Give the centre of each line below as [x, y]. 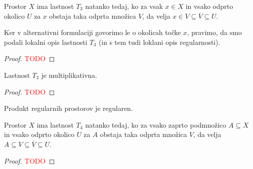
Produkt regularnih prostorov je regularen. [68, 108]
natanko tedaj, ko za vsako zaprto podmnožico [156, 124]
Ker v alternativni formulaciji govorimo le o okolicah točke [92, 32]
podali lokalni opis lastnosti [46, 42]
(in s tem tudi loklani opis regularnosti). [159, 42]
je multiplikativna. [69, 75]
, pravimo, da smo [214, 32]
